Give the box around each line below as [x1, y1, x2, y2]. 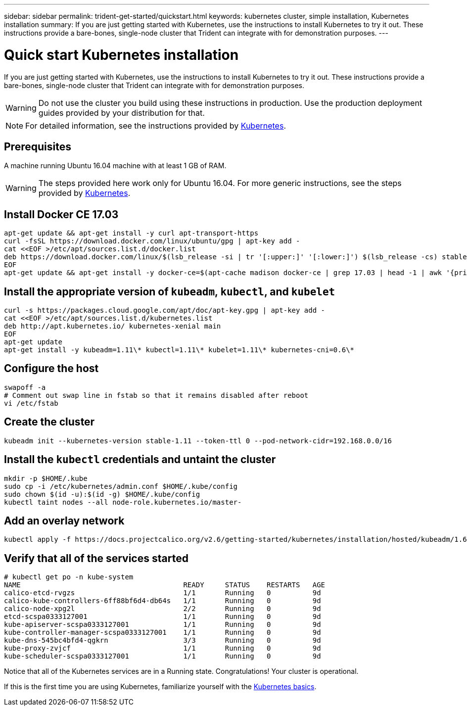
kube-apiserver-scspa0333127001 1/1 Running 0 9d [4, 620, 321, 629]
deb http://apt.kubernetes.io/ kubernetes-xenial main [4, 322, 221, 331]
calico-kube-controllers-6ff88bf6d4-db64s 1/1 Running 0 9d [4, 597, 321, 605]
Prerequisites [4, 140, 71, 153]
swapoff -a [4, 383, 46, 391]
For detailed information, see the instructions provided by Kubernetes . [25, 120, 286, 131]
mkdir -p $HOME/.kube [4, 474, 88, 482]
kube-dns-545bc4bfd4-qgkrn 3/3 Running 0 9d [4, 636, 321, 645]
